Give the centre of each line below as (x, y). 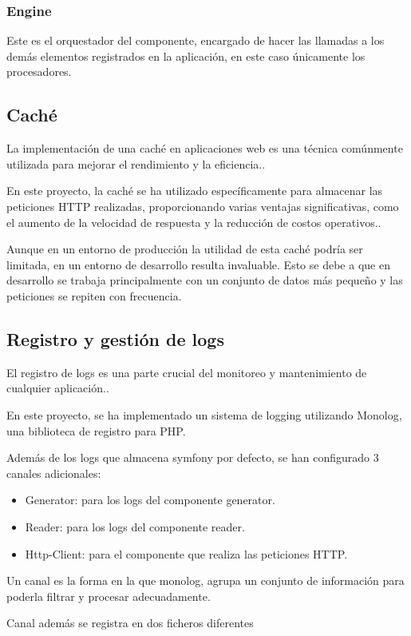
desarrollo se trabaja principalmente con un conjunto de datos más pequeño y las (205, 280)
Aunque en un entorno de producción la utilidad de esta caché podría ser (185, 249)
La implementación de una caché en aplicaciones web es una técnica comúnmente (205, 148)
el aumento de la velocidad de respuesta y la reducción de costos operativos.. (194, 222)
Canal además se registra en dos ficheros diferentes (130, 623)
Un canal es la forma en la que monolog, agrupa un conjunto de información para (205, 580)
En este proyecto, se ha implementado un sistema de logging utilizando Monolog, (204, 414)
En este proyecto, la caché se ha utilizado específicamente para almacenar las (195, 191)
